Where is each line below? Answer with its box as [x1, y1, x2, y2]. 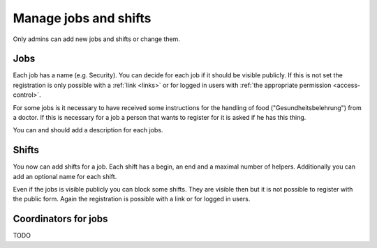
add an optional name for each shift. [13, 172, 117, 180]
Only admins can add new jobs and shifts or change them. [13, 35, 181, 43]
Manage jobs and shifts [13, 10, 151, 26]
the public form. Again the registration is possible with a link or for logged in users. [13, 195, 251, 203]
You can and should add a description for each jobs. [13, 126, 163, 134]
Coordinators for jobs [13, 213, 108, 225]
